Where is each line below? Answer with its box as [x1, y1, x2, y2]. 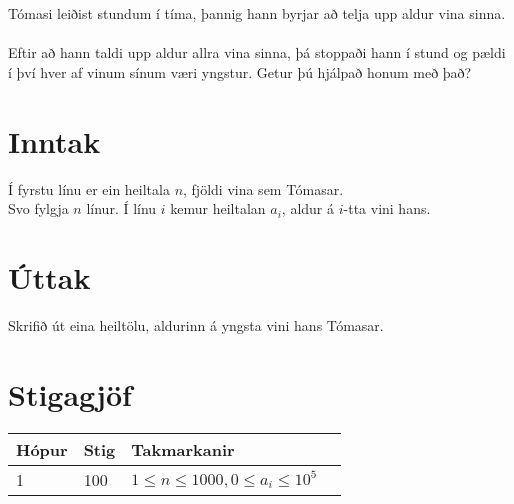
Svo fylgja [8, 198, 69, 219]
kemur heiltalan [170, 198, 266, 219]
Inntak [8, 120, 101, 161]
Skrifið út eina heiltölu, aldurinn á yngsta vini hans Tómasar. [8, 314, 384, 335]
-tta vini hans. [343, 198, 431, 219]
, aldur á [281, 198, 335, 219]
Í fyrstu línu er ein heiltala [8, 178, 170, 199]
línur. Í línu [86, 198, 157, 219]
